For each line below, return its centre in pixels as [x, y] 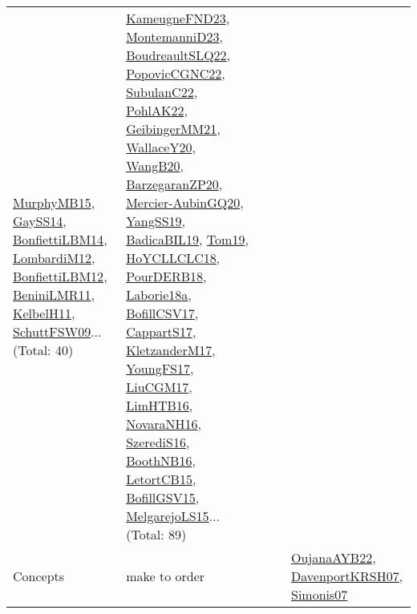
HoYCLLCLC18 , [173, 258]
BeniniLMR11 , [54, 295]
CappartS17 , [161, 331]
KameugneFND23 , [178, 18]
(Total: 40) [43, 350]
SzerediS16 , [158, 442]
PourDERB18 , [166, 276]
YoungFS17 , [160, 368]
